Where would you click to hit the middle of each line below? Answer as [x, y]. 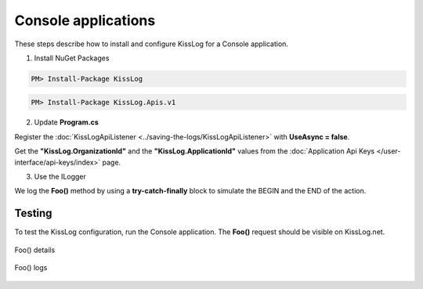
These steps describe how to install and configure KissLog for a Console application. [152, 44]
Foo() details [35, 250]
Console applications [85, 20]
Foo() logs [31, 268]
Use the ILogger [60, 177]
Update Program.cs [66, 122]
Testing [33, 213]
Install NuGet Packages [72, 58]
